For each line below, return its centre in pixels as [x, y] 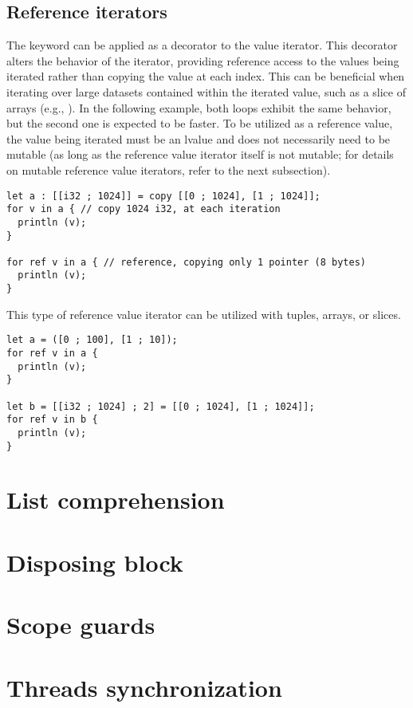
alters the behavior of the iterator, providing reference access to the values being [203, 60]
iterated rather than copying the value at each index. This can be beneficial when [206, 76]
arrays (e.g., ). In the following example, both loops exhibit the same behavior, [199, 107]
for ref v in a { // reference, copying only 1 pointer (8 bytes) [187, 262]
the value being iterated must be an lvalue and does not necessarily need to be [199, 138]
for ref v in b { [52, 420]
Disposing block [95, 562]
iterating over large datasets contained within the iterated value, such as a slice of [206, 91]
